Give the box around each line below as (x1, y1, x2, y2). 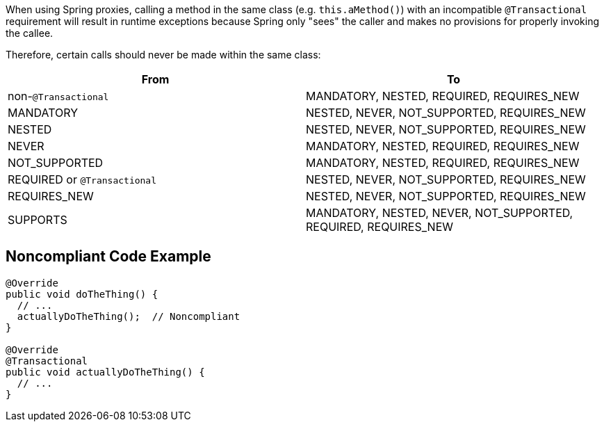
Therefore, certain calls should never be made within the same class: (6, 49, 321, 61)
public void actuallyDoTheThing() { (6, 366, 205, 378)
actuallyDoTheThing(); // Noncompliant (17, 310, 240, 322)
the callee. (6, 27, 54, 39)
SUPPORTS (8, 213, 67, 227)
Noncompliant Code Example (6, 248, 211, 266)
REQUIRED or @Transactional (8, 172, 157, 186)
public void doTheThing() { (6, 288, 158, 300)
